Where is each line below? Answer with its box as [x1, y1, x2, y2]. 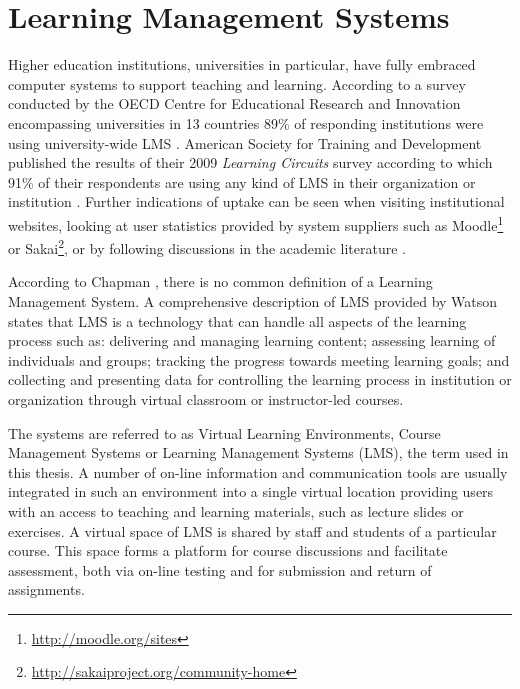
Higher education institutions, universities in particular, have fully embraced [8, 54, 476, 75]
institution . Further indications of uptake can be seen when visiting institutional [8, 191, 505, 212]
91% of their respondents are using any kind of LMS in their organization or [8, 171, 476, 192]
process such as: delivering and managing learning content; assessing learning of [8, 330, 496, 351]
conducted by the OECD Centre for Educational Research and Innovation [8, 93, 461, 114]
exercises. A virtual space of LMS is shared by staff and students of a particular [8, 520, 497, 541]
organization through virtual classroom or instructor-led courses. [8, 388, 404, 409]
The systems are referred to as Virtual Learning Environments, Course [8, 422, 441, 443]
